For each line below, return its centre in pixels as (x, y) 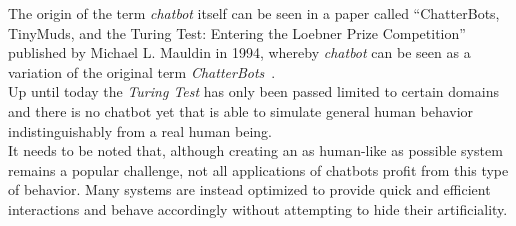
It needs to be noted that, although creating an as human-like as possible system (255, 150)
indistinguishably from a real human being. (140, 130)
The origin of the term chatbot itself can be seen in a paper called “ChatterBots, (254, 13)
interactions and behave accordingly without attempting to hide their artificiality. (258, 208)
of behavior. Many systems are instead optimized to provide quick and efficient (249, 189)
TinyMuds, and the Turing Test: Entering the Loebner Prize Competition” (237, 32)
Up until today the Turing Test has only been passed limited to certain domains (253, 91)
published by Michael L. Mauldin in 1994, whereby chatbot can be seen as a (239, 52)
